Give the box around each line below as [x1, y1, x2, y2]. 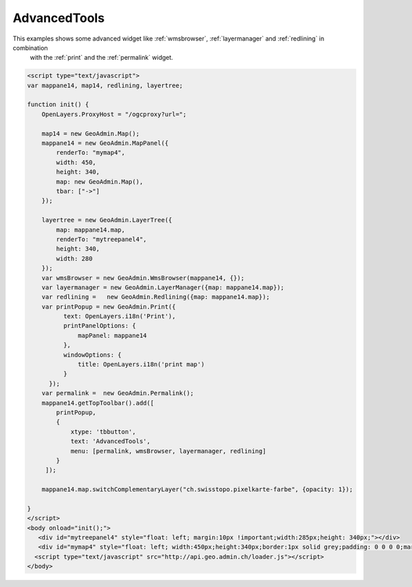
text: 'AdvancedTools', [70, 437, 151, 445]
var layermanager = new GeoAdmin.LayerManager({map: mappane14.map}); [41, 283, 285, 291]
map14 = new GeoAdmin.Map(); [41, 129, 140, 137]
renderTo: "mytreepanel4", [56, 235, 147, 243]
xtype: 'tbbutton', [70, 428, 137, 436]
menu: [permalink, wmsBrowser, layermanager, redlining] [70, 447, 266, 455]
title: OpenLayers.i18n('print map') [78, 361, 205, 368]
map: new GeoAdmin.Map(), [56, 177, 144, 186]
